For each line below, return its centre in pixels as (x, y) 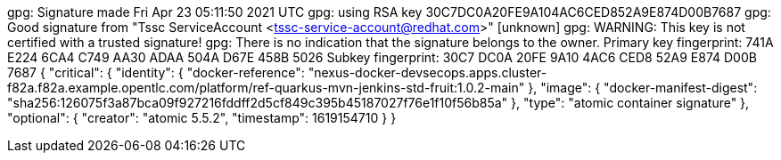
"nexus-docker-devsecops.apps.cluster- (427, 72)
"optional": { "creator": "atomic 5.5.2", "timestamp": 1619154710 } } (202, 118)
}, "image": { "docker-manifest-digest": (643, 88)
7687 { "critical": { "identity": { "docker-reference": (156, 72)
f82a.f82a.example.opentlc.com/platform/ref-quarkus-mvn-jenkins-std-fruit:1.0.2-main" (266, 88)
